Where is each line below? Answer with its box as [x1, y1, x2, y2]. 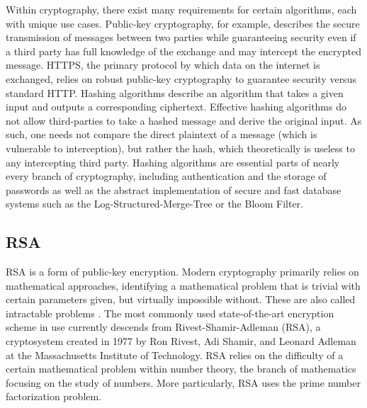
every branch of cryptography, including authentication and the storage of [6, 169, 327, 183]
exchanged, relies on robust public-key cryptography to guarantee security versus [6, 71, 356, 86]
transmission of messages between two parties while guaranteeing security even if [6, 30, 356, 45]
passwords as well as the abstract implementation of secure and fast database [6, 182, 341, 197]
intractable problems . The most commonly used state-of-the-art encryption [6, 305, 334, 320]
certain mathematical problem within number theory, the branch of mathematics [6, 361, 356, 376]
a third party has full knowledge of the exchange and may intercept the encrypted [6, 43, 361, 58]
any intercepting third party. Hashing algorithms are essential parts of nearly [6, 154, 340, 169]
